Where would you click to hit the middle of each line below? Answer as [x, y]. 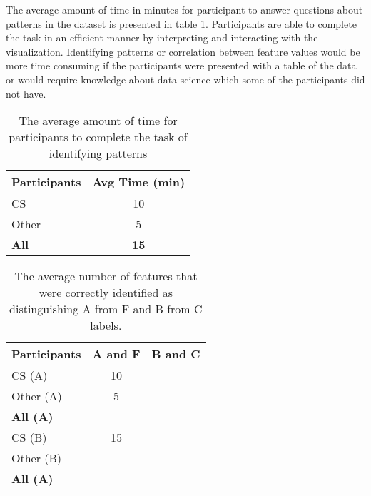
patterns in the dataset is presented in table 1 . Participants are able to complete [181, 23]
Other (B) [37, 458]
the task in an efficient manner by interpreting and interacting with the [162, 37]
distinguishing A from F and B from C [106, 309]
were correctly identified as [106, 293]
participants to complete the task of [98, 137]
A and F [116, 354]
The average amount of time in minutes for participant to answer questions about [184, 9]
